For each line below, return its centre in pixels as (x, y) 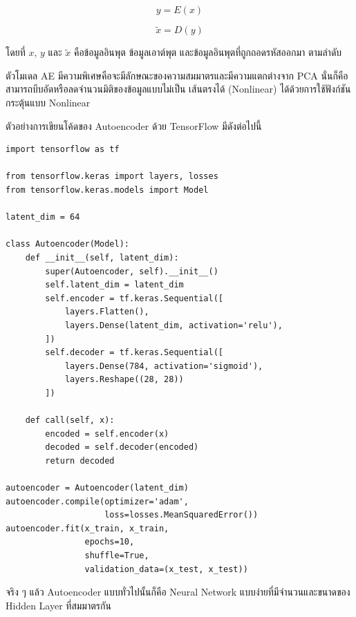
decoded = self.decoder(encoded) (122, 447)
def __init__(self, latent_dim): (102, 257)
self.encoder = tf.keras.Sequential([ (134, 298)
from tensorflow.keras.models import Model (107, 190)
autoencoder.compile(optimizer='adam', (97, 501)
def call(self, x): (70, 420)
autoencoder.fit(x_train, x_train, (87, 528)
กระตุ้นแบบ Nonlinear (48, 102)
